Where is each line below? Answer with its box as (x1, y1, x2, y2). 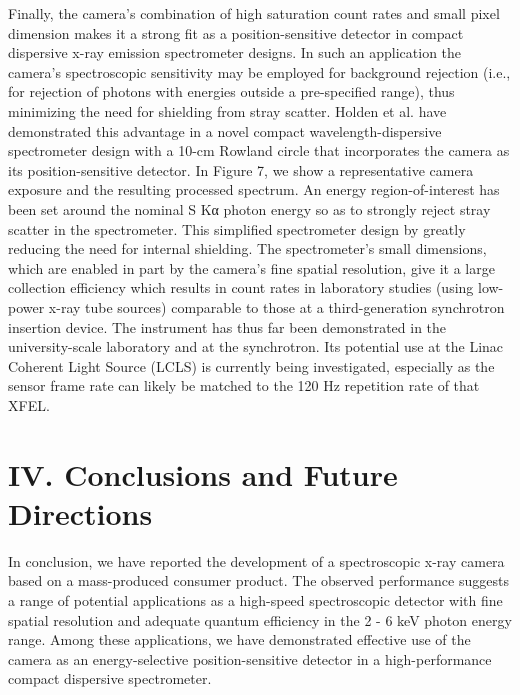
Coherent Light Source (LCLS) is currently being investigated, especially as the (8, 355, 495, 376)
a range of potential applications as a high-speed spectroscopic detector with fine (8, 589, 503, 610)
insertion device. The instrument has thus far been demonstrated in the (8, 316, 447, 337)
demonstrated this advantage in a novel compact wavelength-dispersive (8, 120, 442, 141)
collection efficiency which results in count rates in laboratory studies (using (8, 277, 474, 298)
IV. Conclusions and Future (8, 453, 398, 494)
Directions (8, 492, 153, 533)
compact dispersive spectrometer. (8, 668, 212, 689)
